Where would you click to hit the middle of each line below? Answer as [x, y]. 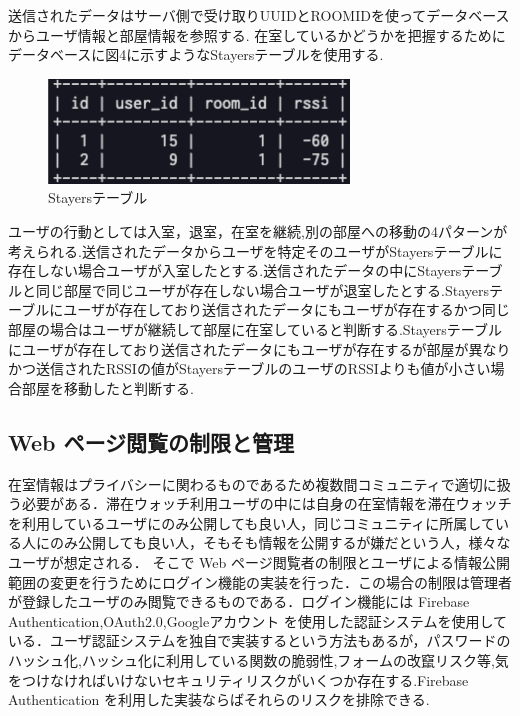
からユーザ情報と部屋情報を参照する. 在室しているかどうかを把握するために [257, 34]
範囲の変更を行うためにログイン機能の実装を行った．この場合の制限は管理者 [260, 581]
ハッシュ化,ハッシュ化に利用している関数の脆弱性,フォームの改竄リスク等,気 [258, 659]
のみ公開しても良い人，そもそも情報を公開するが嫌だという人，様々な [280, 542]
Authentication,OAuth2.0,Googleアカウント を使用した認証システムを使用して [258, 620]
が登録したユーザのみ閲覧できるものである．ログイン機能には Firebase [239, 601]
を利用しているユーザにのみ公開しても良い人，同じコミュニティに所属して [251, 522]
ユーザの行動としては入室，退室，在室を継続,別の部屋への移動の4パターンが [258, 231]
